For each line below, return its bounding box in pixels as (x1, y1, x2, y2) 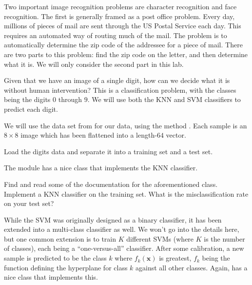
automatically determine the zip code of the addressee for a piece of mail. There (4, 40, 243, 50)
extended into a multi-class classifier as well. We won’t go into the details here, (4, 224, 239, 234)
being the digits (4, 94, 51, 104)
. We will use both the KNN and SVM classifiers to (87, 94, 241, 104)
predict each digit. (4, 103, 58, 114)
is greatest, (159, 253, 192, 263)
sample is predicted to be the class (4, 253, 107, 263)
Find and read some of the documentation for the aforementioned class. (4, 179, 218, 189)
